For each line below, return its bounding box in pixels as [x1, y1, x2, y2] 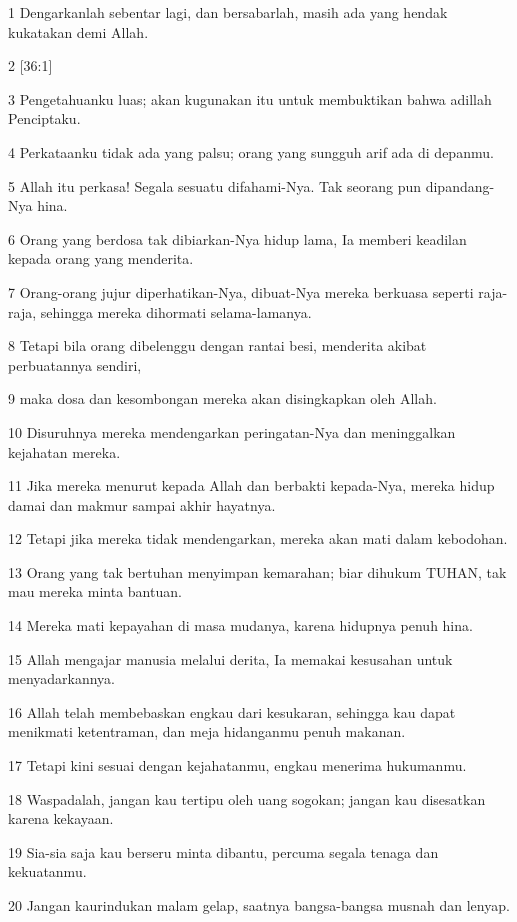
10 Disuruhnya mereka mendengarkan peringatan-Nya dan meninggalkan [8, 421, 456, 442]
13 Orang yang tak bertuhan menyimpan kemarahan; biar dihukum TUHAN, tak [8, 561, 507, 582]
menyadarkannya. [8, 668, 116, 689]
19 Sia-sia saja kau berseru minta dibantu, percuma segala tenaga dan [8, 841, 439, 862]
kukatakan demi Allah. [8, 21, 149, 42]
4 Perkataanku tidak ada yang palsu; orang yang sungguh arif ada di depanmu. [8, 141, 494, 162]
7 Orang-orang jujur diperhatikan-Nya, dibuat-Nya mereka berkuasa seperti [8, 281, 474, 302]
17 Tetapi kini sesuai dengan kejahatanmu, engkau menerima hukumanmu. [8, 755, 467, 776]
